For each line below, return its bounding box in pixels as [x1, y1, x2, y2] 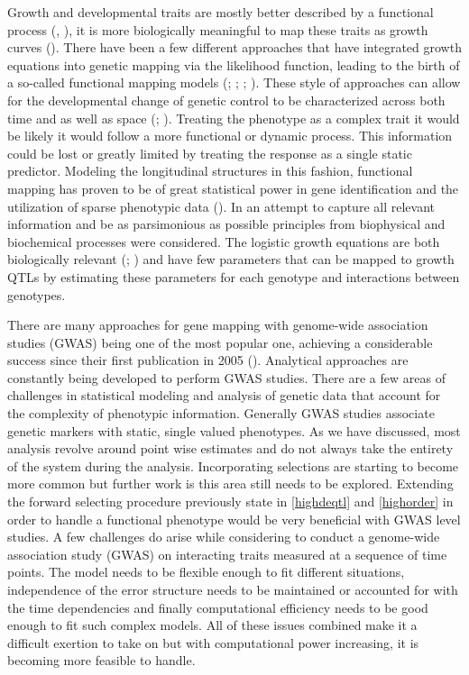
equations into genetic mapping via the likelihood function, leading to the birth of [7, 55, 460, 74]
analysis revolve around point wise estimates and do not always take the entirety [7, 439, 454, 458]
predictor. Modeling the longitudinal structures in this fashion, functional [7, 161, 413, 180]
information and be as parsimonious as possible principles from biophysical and [7, 214, 446, 233]
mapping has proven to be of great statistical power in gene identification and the [7, 178, 459, 197]
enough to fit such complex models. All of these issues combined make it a [7, 616, 418, 634]
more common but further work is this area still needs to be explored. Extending [7, 474, 454, 493]
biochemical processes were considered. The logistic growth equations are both [7, 232, 440, 251]
